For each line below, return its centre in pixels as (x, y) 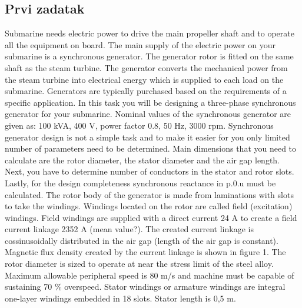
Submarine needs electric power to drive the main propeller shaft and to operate (150, 33)
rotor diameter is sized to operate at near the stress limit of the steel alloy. (139, 264)
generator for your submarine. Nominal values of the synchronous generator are (148, 114)
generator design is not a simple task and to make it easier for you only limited (147, 137)
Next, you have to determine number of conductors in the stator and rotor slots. (150, 171)
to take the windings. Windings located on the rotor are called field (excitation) (149, 206)
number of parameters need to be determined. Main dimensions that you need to (151, 148)
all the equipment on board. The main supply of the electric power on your (140, 44)
